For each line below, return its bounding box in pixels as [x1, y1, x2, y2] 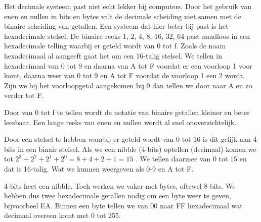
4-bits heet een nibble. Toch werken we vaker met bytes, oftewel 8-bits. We [4, 180, 236, 191]
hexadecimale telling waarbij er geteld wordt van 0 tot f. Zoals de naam [4, 40, 226, 51]
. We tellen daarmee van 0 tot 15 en [136, 153, 247, 164]
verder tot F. [4, 90, 44, 100]
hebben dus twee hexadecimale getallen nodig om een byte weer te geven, [4, 190, 231, 201]
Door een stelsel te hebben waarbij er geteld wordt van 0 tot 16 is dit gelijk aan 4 [4, 134, 257, 144]
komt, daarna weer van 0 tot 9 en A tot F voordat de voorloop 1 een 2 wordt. [4, 70, 245, 81]
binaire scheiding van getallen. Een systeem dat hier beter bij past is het [4, 21, 229, 31]
